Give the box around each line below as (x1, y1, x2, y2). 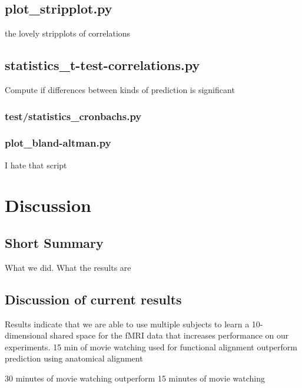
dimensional (5, 329, 48, 341)
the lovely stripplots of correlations (5, 27, 131, 39)
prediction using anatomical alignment (5, 352, 143, 364)
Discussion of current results (5, 290, 182, 308)
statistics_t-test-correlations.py (5, 56, 200, 74)
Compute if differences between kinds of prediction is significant (5, 84, 235, 95)
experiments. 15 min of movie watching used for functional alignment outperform (5, 340, 297, 353)
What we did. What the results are (5, 261, 131, 273)
